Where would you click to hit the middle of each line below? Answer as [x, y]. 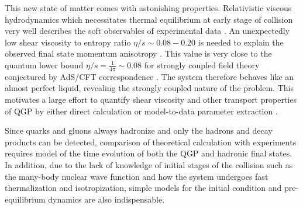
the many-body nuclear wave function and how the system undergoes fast [137, 176]
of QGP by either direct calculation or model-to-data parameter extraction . [141, 111]
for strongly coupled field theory [202, 65]
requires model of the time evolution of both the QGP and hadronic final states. [149, 153]
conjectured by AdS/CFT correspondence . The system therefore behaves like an [149, 76]
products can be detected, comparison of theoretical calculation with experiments [151, 142]
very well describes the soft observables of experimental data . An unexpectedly [147, 31]
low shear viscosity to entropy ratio [68, 42]
